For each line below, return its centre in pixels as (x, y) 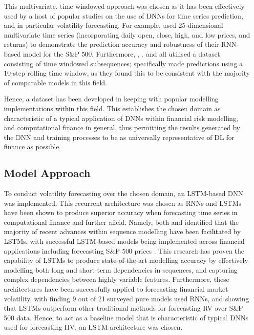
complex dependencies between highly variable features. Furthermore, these (117, 279)
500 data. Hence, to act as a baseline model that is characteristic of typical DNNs (126, 317)
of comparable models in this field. (55, 82)
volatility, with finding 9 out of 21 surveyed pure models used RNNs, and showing (127, 298)
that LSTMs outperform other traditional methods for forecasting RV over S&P (124, 308)
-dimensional (204, 25)
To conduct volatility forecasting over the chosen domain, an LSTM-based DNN (124, 193)
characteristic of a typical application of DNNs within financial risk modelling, (121, 118)
